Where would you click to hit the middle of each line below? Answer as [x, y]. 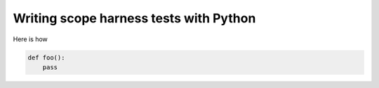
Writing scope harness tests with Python [134, 18]
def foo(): [46, 57]
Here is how [31, 39]
